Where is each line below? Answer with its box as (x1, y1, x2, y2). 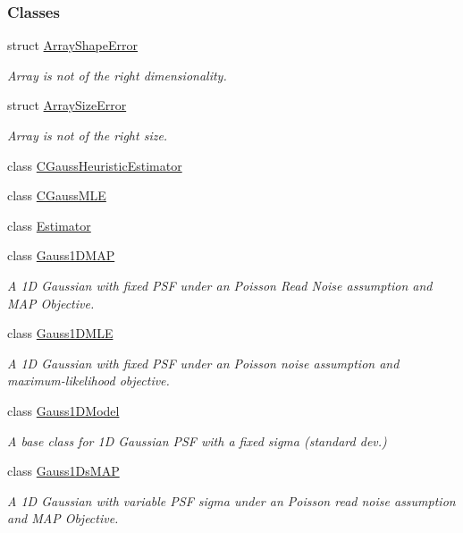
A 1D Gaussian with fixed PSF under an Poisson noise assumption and (7, 353, 400, 372)
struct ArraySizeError (7, 96, 127, 114)
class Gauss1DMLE (7, 324, 114, 343)
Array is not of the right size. (7, 126, 168, 144)
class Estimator (7, 216, 91, 234)
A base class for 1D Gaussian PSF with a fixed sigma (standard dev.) (7, 431, 387, 450)
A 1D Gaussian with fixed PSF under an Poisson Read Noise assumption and (7, 275, 433, 294)
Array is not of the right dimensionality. (7, 65, 227, 84)
